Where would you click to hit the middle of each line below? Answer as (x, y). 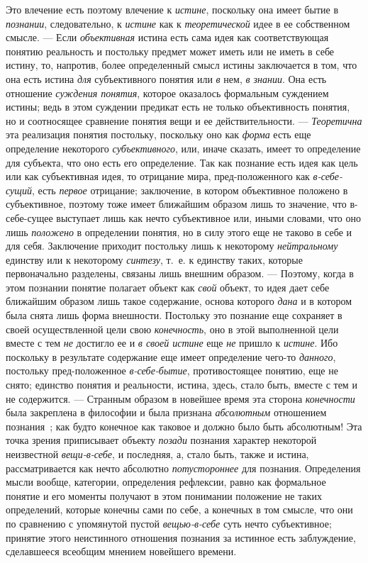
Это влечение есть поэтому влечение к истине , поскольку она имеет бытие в (172, 9)
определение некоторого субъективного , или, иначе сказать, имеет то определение (183, 148)
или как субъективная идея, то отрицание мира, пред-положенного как (158, 176)
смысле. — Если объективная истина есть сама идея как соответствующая (167, 37)
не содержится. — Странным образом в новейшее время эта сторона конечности (180, 398)
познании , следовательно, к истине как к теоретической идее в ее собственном (178, 23)
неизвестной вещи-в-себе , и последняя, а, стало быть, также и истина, (157, 454)
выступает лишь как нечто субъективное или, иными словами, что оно (208, 217)
